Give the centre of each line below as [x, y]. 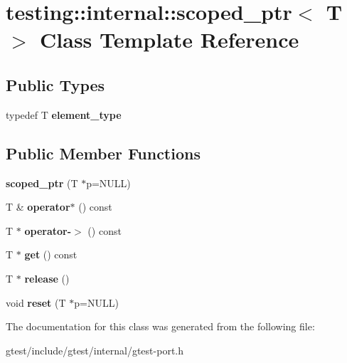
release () [47, 278]
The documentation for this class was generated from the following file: [160, 326]
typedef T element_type [64, 114]
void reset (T [36, 302]
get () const [51, 254]
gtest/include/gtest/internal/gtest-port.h [95, 350]
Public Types [55, 84]
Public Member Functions [103, 153]
